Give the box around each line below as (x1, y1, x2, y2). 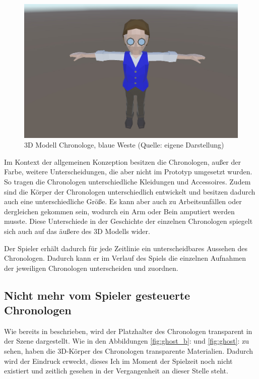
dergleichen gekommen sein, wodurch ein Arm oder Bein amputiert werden (4, 206, 235, 216)
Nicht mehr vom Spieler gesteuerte (4, 287, 190, 303)
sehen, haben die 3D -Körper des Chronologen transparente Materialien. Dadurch (4, 346, 253, 356)
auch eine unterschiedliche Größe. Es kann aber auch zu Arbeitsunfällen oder (4, 196, 242, 207)
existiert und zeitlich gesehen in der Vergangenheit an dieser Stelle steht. (4, 365, 228, 376)
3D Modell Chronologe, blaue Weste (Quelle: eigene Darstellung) (24, 139, 224, 150)
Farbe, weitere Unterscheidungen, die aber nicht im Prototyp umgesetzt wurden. (4, 166, 252, 177)
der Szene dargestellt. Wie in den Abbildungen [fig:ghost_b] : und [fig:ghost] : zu (4, 336, 249, 346)
